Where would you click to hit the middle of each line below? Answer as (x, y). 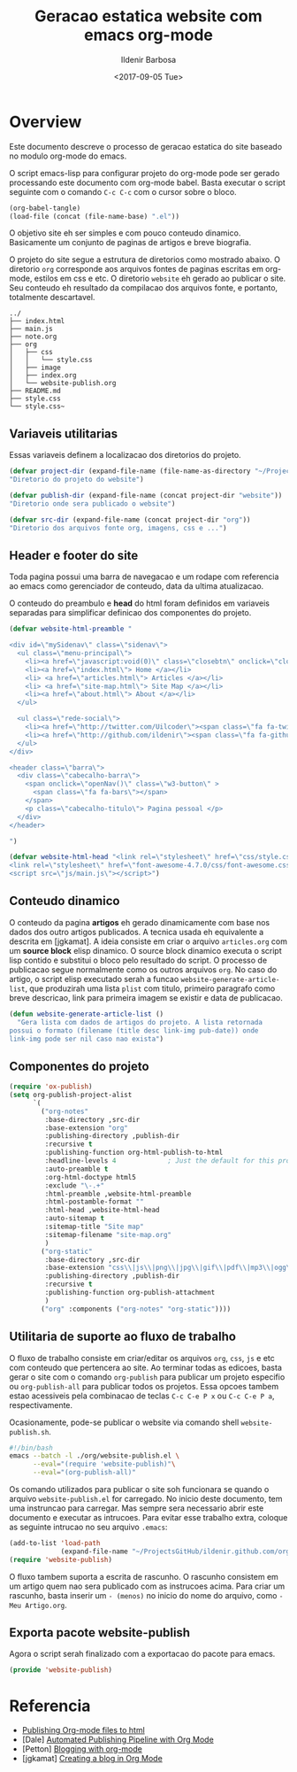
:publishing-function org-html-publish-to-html (134, 1153)
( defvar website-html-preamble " (71, 629)
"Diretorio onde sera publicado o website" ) (92, 503)
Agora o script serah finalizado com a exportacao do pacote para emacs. (142, 1654)
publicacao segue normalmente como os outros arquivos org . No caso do (143, 969)
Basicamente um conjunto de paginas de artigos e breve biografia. (130, 243)
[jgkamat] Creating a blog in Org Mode (92, 1759)
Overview (46, 122)
